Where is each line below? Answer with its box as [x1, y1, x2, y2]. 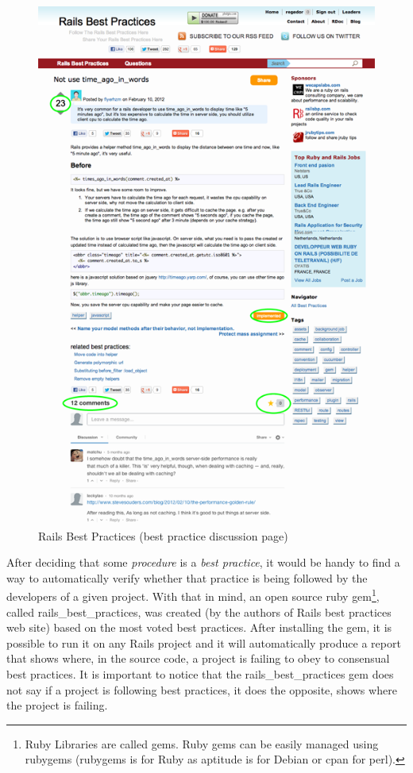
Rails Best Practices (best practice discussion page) [38, 527, 288, 544]
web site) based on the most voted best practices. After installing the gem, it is [6, 619, 392, 636]
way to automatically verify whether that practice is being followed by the [6, 569, 368, 586]
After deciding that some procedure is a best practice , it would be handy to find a [6, 554, 400, 571]
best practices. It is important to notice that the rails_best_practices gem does [6, 665, 394, 682]
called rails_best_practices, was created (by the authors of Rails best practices [6, 603, 392, 620]
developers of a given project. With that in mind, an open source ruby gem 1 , [6, 586, 380, 604]
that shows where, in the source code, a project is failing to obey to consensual [6, 650, 390, 667]
